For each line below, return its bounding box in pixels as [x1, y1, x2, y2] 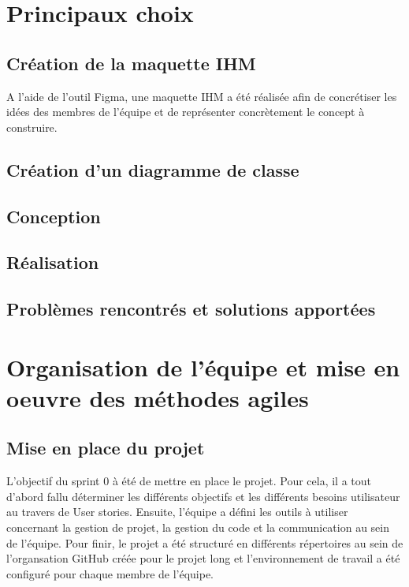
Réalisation [6, 250, 99, 275]
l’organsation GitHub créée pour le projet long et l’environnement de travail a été [6, 550, 400, 566]
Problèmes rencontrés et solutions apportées [6, 297, 376, 321]
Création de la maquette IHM [6, 50, 256, 75]
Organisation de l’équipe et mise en [6, 350, 400, 383]
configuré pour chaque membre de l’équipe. [6, 565, 214, 581]
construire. [6, 118, 58, 135]
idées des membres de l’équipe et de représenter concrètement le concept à [6, 103, 365, 120]
